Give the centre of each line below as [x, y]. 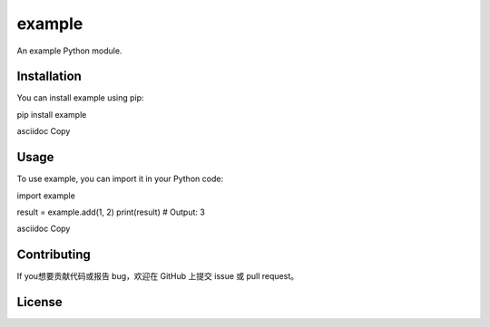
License [39, 302]
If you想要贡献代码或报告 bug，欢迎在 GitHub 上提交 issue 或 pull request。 [158, 276]
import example [46, 196]
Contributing [54, 255]
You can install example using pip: [80, 98]
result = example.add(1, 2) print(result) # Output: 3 [111, 212]
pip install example [52, 114]
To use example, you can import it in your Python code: [120, 179]
